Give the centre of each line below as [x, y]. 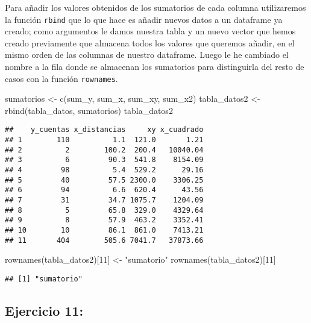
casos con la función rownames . [61, 78]
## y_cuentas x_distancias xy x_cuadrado [104, 130]
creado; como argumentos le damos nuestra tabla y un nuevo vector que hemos [150, 31]
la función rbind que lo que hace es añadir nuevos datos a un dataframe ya [144, 19]
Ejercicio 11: [44, 310]
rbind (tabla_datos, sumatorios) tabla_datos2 [89, 110]
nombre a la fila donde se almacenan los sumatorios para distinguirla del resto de [155, 67]
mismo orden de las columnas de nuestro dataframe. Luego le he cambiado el [147, 55]
